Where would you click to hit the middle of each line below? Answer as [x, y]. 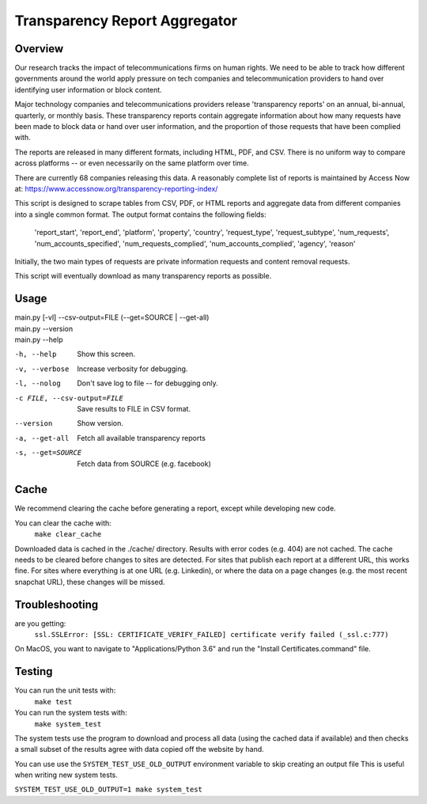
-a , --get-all [42, 438]
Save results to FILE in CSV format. [134, 408]
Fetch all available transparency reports [141, 438]
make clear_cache [68, 535]
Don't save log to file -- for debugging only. [147, 383]
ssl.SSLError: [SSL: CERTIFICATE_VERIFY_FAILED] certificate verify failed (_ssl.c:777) [212, 635]
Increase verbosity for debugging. [132, 369]
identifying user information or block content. [88, 89]
